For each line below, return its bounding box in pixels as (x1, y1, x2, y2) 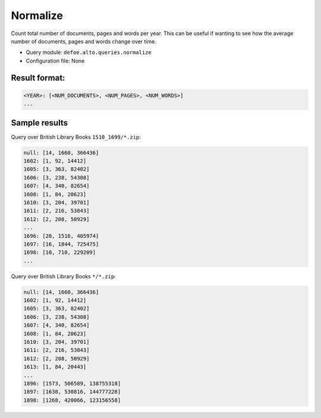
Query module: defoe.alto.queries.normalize (26, 49, 152, 56)
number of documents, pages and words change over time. (11, 37, 157, 45)
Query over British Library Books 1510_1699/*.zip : (11, 133, 141, 140)
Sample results (11, 118, 68, 128)
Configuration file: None (26, 57, 85, 64)
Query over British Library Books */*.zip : (11, 272, 116, 279)
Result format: (11, 73, 65, 83)
